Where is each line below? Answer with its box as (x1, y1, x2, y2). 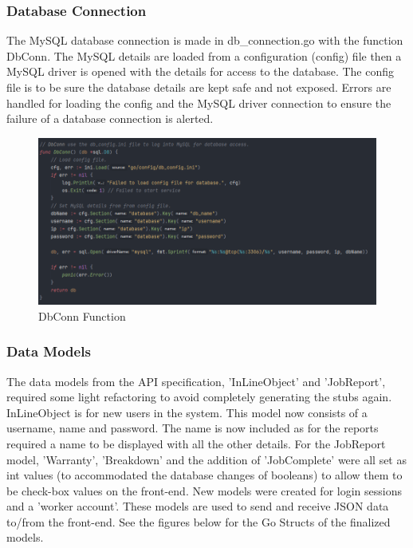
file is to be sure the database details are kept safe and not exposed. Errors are (6, 79, 391, 95)
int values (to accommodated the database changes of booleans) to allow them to (6, 467, 403, 483)
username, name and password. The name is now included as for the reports (6, 420, 379, 436)
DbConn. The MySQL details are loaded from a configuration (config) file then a (6, 47, 402, 64)
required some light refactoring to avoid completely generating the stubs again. (6, 388, 392, 405)
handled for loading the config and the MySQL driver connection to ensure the (6, 94, 391, 111)
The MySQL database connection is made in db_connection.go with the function (6, 32, 403, 49)
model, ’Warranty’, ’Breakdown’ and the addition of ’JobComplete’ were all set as (6, 451, 407, 467)
